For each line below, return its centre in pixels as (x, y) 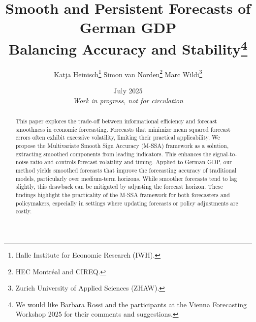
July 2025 (128, 91)
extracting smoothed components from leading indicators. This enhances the (113, 154)
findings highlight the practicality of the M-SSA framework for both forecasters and (123, 194)
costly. (24, 211)
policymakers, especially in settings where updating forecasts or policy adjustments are (127, 203)
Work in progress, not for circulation (128, 100)
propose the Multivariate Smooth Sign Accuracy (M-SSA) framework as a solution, (122, 146)
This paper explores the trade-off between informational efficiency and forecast (116, 121)
